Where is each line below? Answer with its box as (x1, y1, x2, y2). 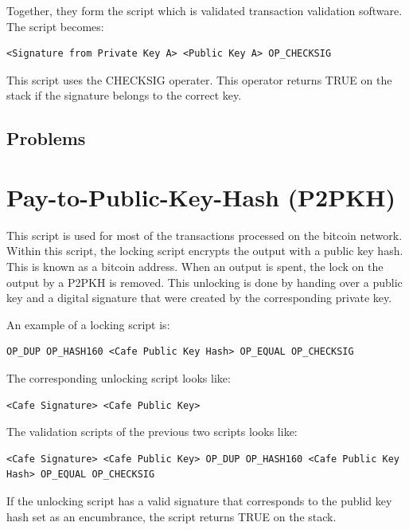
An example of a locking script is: (6, 316, 170, 332)
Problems (6, 126, 86, 151)
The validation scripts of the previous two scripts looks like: (6, 423, 298, 440)
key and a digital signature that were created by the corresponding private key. (6, 289, 392, 306)
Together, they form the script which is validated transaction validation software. (6, 2, 403, 18)
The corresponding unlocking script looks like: (6, 370, 231, 387)
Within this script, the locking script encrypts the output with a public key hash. (6, 242, 403, 259)
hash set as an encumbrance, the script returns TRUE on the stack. (6, 508, 337, 524)
